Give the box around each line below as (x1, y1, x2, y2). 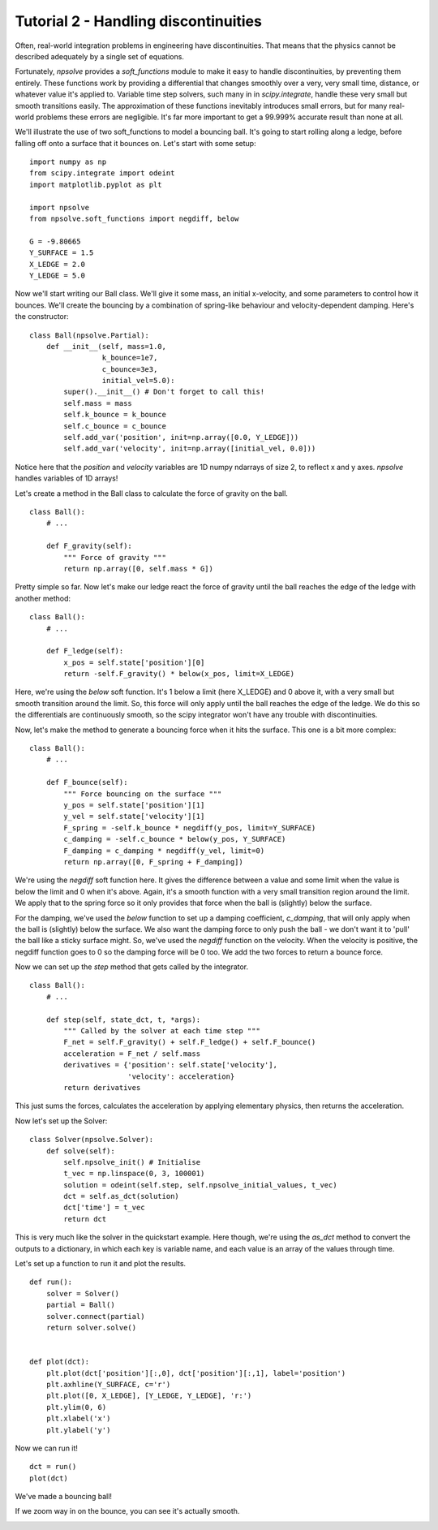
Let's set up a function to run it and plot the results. (15, 1259, 187, 1269)
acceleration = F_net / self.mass (63, 1049, 201, 1058)
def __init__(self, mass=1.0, (45, 342, 166, 351)
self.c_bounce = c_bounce (63, 421, 166, 430)
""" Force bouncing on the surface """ (63, 789, 222, 799)
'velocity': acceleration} (127, 1071, 235, 1081)
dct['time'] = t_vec (63, 1203, 145, 1213)
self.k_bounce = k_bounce (63, 410, 166, 420)
